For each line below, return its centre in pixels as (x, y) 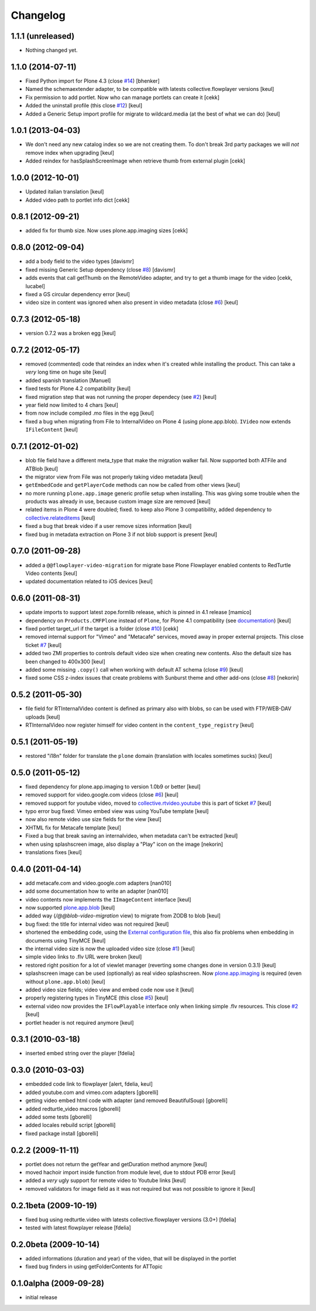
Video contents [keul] (51, 573)
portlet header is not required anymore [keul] (80, 1022)
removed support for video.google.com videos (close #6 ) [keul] (102, 795)
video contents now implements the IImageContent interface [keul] (108, 899)
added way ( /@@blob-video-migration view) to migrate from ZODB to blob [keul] (123, 916)
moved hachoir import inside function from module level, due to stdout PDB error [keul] (130, 1172)
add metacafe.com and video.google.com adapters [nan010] (99, 883)
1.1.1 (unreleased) (43, 36)
